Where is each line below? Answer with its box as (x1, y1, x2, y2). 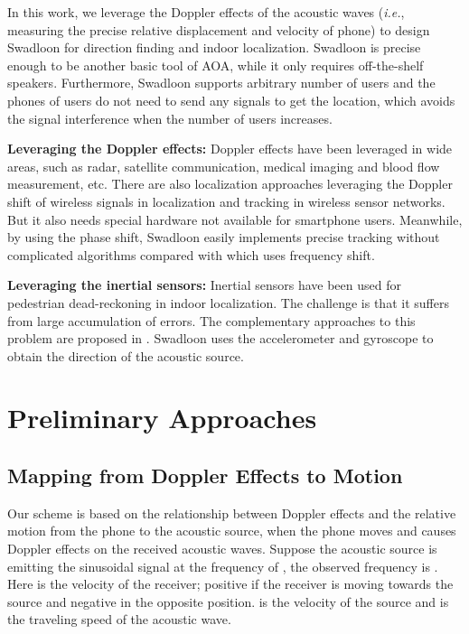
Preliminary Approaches (7, 399, 317, 436)
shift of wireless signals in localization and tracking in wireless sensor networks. (7, 191, 446, 210)
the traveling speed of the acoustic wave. (7, 610, 231, 629)
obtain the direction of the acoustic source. (7, 346, 244, 365)
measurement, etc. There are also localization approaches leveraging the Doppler (7, 174, 453, 193)
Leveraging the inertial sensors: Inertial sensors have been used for (7, 275, 401, 294)
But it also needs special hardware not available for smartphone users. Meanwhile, (7, 210, 463, 228)
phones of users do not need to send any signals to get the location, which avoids (7, 90, 455, 109)
